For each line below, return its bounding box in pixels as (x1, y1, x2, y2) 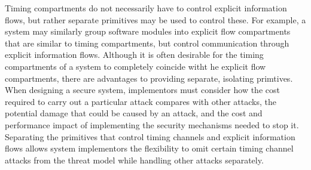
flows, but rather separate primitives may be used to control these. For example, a (5, 13, 306, 26)
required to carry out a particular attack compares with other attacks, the (5, 95, 276, 107)
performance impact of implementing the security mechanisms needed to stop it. (5, 118, 299, 131)
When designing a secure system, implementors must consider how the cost (5, 84, 280, 96)
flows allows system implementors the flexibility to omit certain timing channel (5, 142, 294, 154)
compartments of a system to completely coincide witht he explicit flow (5, 60, 266, 72)
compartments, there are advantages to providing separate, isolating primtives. (5, 72, 293, 84)
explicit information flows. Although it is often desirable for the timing (5, 48, 264, 61)
